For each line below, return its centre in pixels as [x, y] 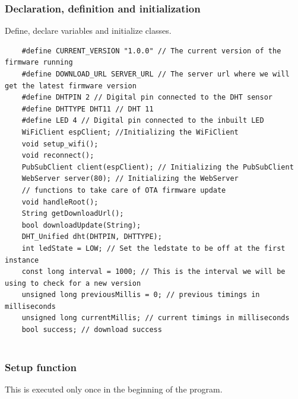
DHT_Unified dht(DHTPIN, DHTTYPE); [92, 237]
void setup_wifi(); [60, 144]
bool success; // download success [92, 330]
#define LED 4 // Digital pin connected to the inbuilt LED [143, 121]
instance [22, 260]
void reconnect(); [58, 156]
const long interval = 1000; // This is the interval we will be [153, 272]
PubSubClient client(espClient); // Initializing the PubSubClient [158, 167]
